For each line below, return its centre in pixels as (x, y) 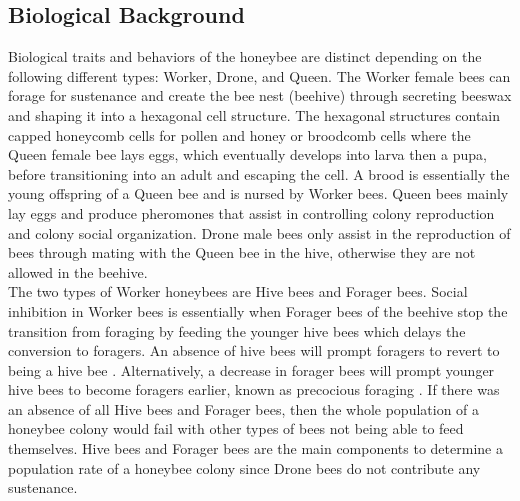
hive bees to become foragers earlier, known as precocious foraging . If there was (254, 389)
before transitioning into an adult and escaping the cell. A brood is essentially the (259, 173)
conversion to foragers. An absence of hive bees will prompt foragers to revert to (254, 350)
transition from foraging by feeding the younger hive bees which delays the (237, 330)
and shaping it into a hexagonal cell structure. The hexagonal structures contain (254, 114)
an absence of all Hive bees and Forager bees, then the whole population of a (244, 408)
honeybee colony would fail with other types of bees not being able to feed (236, 428)
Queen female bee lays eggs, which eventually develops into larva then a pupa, (247, 154)
